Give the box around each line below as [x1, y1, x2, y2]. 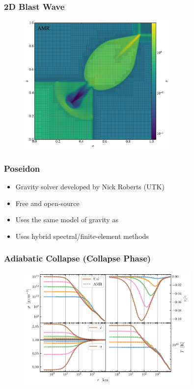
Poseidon [4, 162, 40, 174]
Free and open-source [15, 198, 80, 208]
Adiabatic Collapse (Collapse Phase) [4, 252, 151, 264]
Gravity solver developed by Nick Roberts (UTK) [15, 182, 165, 192]
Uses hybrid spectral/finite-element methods [15, 231, 149, 241]
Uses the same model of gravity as [15, 214, 118, 225]
